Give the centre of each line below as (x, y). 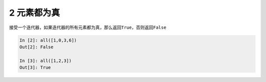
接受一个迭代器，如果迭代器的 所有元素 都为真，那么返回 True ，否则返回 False (88, 27)
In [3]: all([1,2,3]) (46, 61)
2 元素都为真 (34, 13)
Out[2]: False (36, 47)
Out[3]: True (35, 68)
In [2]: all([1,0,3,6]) (48, 40)
